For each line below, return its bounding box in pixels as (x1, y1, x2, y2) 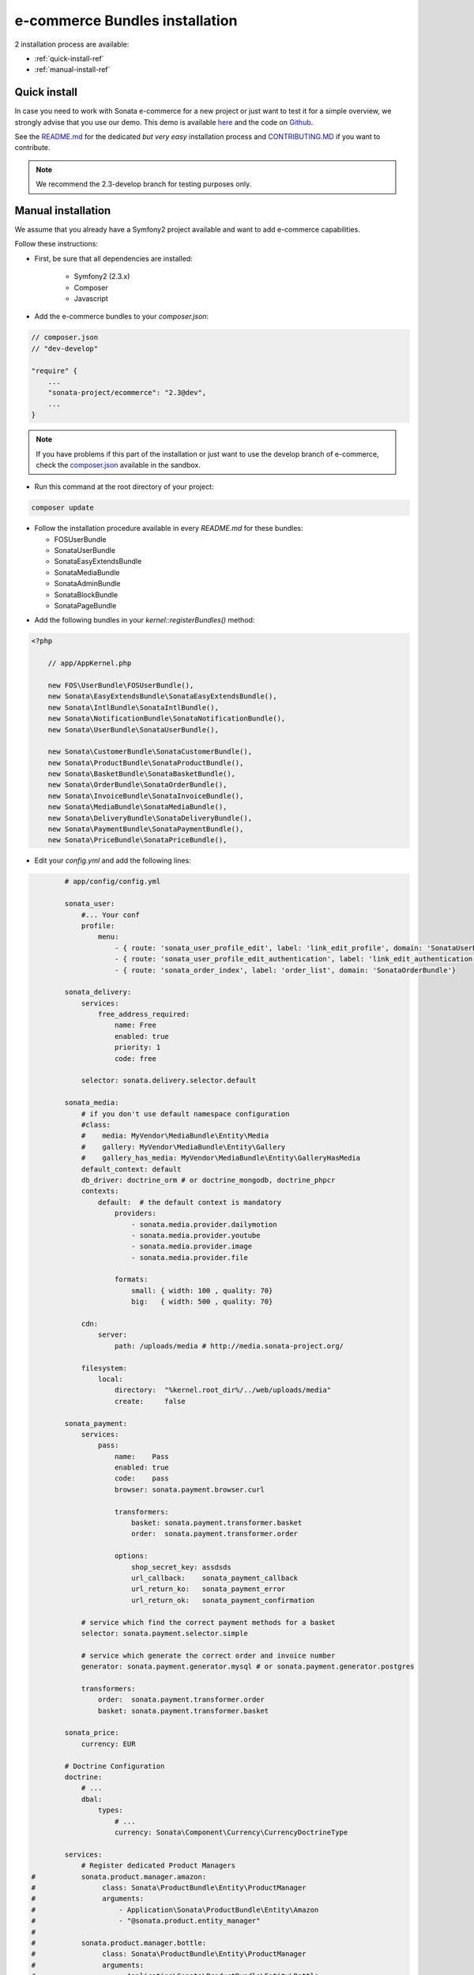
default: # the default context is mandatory (97, 1198, 282, 1206)
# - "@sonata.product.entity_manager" (31, 1917, 261, 1925)
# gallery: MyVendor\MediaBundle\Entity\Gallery (81, 1142, 286, 1151)
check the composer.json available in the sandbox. (36, 460, 201, 469)
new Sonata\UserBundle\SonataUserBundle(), (47, 725, 219, 734)
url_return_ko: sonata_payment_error (130, 1585, 286, 1593)
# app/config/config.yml (64, 877, 161, 886)
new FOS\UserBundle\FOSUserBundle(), (47, 680, 194, 690)
